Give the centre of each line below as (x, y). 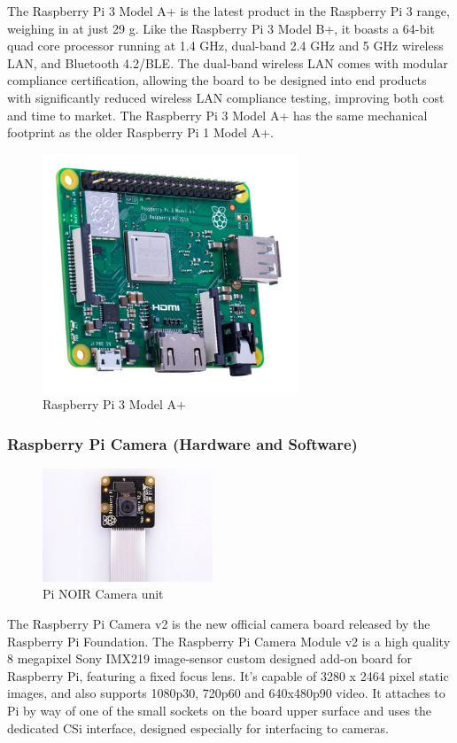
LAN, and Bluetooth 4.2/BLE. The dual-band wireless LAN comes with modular (228, 62)
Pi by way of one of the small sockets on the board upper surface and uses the (220, 711)
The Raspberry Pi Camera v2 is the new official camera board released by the (219, 624)
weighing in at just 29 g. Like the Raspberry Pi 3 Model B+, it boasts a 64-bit (221, 28)
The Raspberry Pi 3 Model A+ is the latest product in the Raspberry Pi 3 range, (228, 11)
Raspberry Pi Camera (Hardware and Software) (182, 443)
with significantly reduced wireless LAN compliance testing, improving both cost (226, 97)
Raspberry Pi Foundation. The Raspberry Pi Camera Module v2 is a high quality (229, 641)
